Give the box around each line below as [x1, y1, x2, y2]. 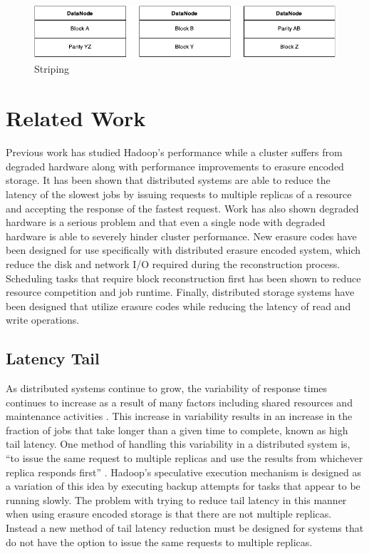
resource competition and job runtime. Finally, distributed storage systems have [6, 284, 355, 299]
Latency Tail [6, 347, 100, 369]
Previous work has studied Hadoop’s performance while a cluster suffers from [6, 145, 343, 160]
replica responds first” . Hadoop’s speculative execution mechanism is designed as [6, 464, 361, 479]
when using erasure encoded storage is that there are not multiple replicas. [6, 506, 332, 521]
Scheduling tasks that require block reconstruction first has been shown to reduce [6, 270, 361, 285]
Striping [34, 61, 70, 76]
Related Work [6, 103, 146, 133]
